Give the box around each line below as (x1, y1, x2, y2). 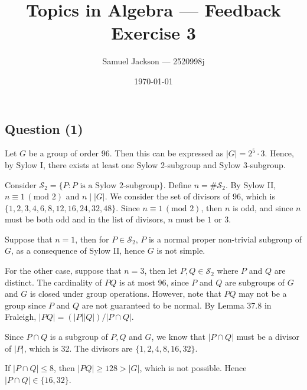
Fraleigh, (5, 310, 37, 323)
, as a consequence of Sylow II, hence (11, 244, 145, 257)
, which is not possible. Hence (139, 362, 247, 374)
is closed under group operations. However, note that (30, 287, 221, 300)
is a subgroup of (50, 330, 108, 343)
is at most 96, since (119, 276, 189, 288)
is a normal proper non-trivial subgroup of (148, 232, 302, 245)
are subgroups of (225, 276, 285, 288)
